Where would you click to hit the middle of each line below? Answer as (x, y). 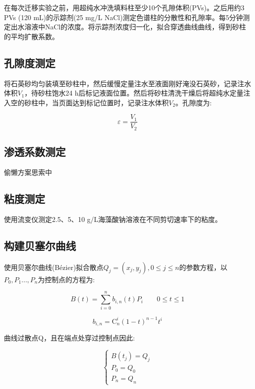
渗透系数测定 (35, 152)
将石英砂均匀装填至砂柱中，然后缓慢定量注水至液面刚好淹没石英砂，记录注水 (127, 83)
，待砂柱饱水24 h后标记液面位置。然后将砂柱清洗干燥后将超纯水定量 (134, 93)
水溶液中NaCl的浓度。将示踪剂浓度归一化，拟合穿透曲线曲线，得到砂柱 (132, 27)
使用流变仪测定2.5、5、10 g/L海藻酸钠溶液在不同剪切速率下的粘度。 (113, 219)
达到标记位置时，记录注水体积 (120, 102)
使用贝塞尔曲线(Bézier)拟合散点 (54, 267)
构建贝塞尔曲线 (40, 245)
